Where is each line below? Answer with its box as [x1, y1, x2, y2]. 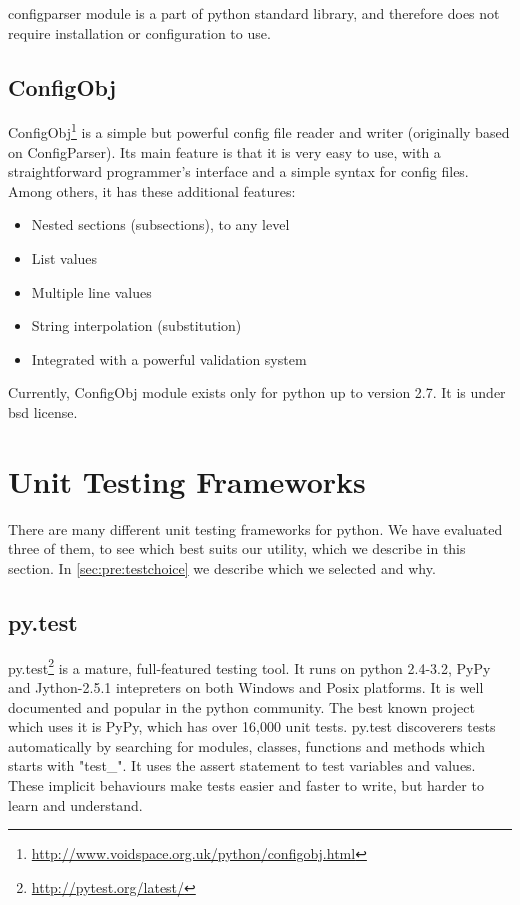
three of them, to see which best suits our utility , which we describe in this [8, 538, 466, 559]
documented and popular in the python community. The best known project [8, 696, 475, 717]
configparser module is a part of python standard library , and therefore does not [8, 3, 500, 23]
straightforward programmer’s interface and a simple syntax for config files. [8, 161, 469, 182]
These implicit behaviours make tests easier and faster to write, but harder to [8, 774, 484, 795]
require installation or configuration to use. [8, 22, 271, 43]
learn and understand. [8, 794, 143, 815]
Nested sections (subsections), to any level [31, 214, 290, 235]
